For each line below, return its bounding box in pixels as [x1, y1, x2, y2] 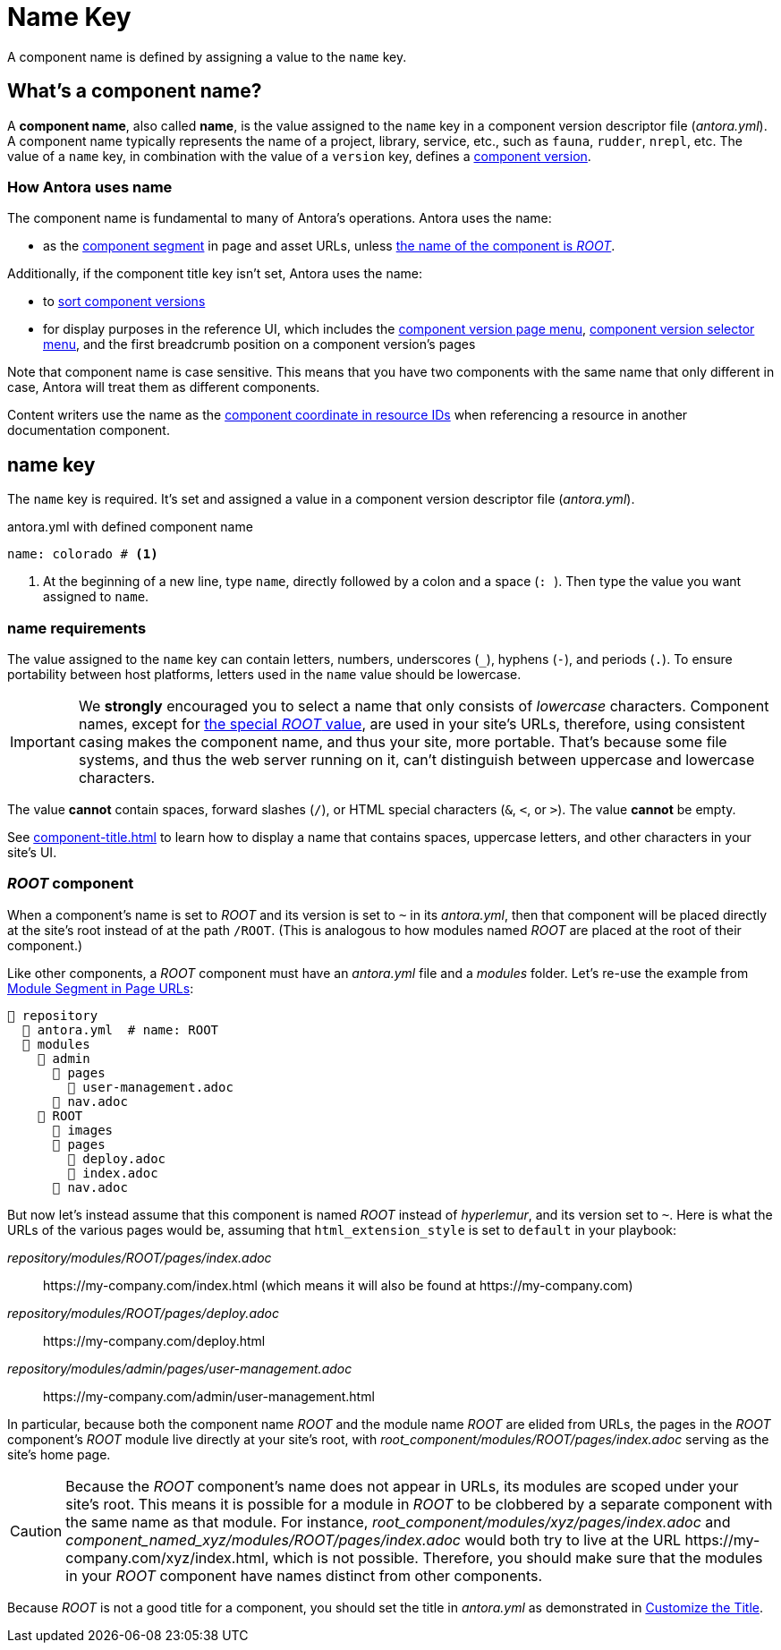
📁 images [52, 1122, 114, 1137]
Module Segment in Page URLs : [7, 980, 194, 996]
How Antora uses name [7, 177, 173, 196]
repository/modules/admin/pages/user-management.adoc [7, 1360, 352, 1376]
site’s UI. [7, 844, 57, 860]
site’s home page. [7, 1446, 111, 1462]
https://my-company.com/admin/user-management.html [43, 1388, 375, 1404]
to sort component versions [43, 293, 206, 310]
